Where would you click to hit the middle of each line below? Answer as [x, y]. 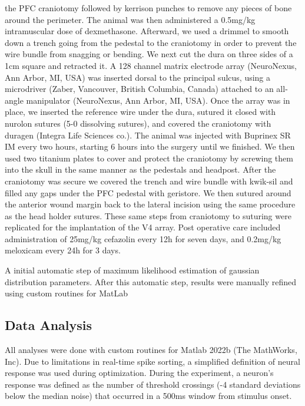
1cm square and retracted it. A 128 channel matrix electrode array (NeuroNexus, [151, 65]
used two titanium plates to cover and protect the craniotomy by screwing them [149, 158]
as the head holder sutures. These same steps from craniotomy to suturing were [148, 215]
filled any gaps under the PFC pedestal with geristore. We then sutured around [148, 192]
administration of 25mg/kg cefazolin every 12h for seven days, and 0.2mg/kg [143, 238]
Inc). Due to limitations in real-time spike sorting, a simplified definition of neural [152, 361]
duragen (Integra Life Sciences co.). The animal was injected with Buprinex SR [148, 135]
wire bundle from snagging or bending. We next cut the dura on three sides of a [149, 54]
